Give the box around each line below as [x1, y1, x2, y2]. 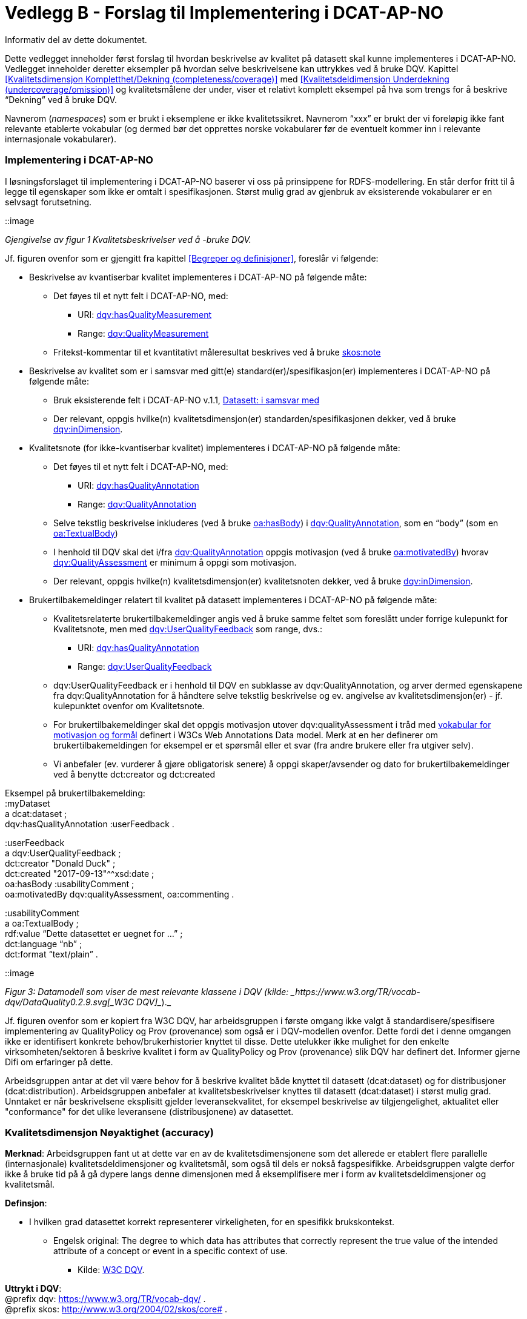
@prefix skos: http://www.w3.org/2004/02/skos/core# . [5, 1304, 228, 1315]
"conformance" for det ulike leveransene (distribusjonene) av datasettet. [5, 1106, 294, 1117]
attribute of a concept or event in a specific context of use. [53, 1246, 288, 1257]
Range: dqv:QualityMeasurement [78, 328, 209, 339]
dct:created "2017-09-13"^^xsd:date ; [5, 868, 154, 879]
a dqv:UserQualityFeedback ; [5, 847, 121, 858]
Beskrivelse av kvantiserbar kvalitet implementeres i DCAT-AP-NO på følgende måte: [29, 271, 367, 282]
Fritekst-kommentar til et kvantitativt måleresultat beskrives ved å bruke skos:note [53, 346, 381, 357]
